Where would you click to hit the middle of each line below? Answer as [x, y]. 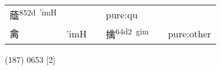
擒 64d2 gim [127, 34]
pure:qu [122, 14]
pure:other [190, 33]
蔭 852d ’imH [33, 15]
